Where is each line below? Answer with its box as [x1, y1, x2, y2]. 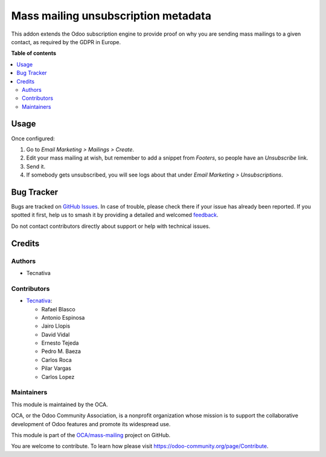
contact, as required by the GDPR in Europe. [11, 38, 121, 45]
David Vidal [41, 331, 70, 338]
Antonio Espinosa [41, 314, 85, 321]
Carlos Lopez [41, 373, 75, 380]
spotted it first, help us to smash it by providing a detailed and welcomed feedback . [11, 212, 219, 219]
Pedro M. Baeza [41, 348, 81, 355]
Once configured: [11, 135, 55, 142]
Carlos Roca [41, 356, 72, 363]
